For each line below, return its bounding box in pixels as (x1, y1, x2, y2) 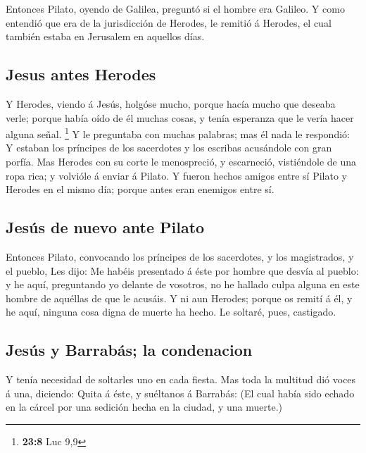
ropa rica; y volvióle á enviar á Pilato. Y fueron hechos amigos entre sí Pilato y (6, 168, 347, 182)
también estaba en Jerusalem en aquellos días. (6, 29, 205, 44)
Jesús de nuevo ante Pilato (6, 216, 205, 238)
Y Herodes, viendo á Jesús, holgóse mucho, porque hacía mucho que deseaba (6, 96, 336, 111)
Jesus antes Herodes (6, 63, 156, 85)
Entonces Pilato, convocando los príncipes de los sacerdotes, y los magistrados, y (6, 249, 354, 263)
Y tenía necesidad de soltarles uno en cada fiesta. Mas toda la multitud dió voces (6, 372, 356, 387)
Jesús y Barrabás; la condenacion (6, 339, 253, 361)
